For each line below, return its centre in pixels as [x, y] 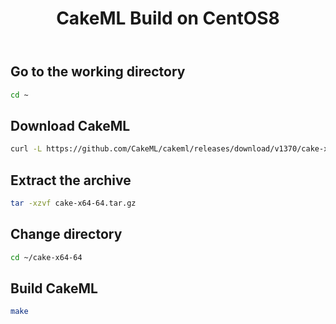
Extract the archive [71, 180]
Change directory [66, 234]
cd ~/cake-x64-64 [46, 257]
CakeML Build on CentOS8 [168, 18]
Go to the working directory [98, 72]
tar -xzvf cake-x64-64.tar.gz [73, 203]
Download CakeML [70, 125]
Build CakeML [54, 288]
